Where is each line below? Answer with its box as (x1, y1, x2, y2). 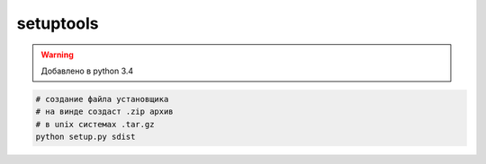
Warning (40, 49, 74, 60)
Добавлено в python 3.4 (40, 65, 134, 76)
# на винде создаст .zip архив (35, 107, 175, 117)
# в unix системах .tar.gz (35, 119, 155, 129)
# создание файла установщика (35, 94, 169, 104)
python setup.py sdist (35, 132, 136, 142)
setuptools (16, 13, 99, 33)
